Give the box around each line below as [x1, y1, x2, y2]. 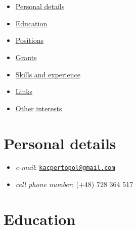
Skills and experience [15, 69, 80, 79]
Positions [15, 35, 43, 45]
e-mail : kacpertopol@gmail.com [15, 162, 115, 172]
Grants [15, 52, 37, 62]
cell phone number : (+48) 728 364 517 [15, 179, 133, 190]
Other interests [15, 103, 62, 113]
